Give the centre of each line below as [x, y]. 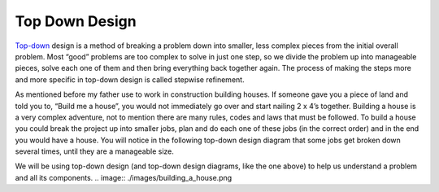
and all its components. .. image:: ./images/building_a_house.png [124, 177]
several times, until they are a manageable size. [95, 151]
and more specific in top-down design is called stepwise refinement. [130, 79]
